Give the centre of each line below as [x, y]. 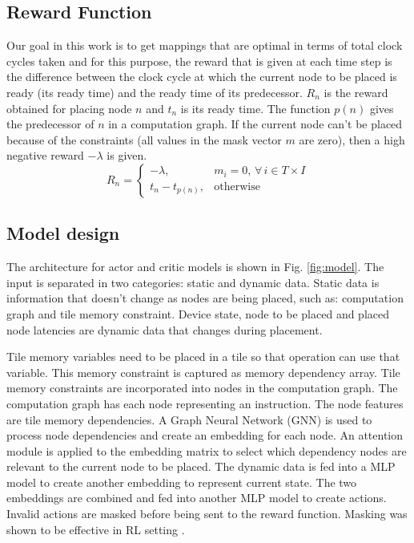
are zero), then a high [352, 139]
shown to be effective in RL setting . [96, 529]
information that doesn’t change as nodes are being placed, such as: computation [205, 298]
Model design [63, 233]
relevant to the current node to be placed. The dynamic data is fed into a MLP [201, 466]
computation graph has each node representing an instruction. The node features [205, 403]
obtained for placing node [69, 108]
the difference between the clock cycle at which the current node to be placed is [202, 77]
